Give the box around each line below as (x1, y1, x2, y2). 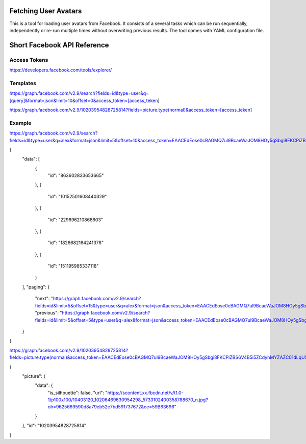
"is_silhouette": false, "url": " (47, 389, 108, 396)
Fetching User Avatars (9, 7, 82, 15)
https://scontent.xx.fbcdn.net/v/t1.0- (107, 389, 184, 396)
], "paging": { (22, 283, 50, 290)
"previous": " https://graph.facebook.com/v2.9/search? (35, 310, 150, 316)
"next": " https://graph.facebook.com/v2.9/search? (35, 296, 141, 302)
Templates (9, 80, 37, 87)
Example (9, 119, 32, 126)
